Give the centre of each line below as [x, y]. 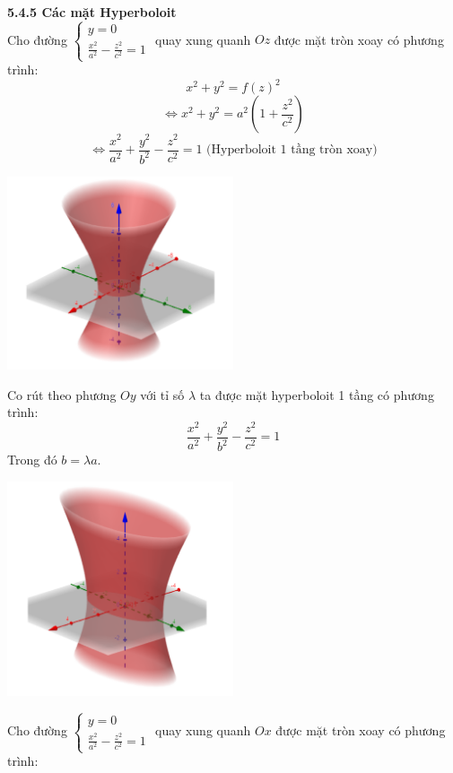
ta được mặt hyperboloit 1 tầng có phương [317, 394]
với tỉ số [162, 394]
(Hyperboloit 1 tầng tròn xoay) [292, 150]
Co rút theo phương [62, 394]
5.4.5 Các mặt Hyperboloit [92, 12]
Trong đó [32, 460]
